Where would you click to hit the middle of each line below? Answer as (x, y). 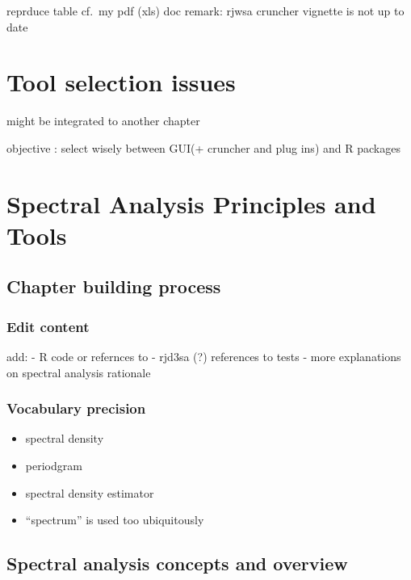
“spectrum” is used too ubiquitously (115, 520)
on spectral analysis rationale (79, 372)
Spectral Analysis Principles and (191, 203)
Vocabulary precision (76, 408)
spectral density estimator (90, 492)
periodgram (54, 466)
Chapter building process (114, 286)
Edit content (48, 326)
